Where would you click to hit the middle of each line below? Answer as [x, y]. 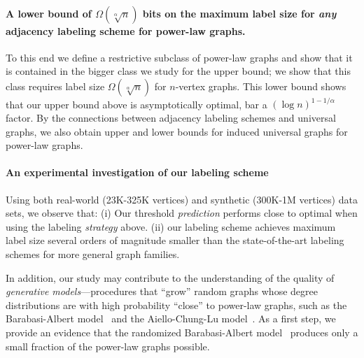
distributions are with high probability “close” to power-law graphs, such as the [176, 305]
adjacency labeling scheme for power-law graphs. [126, 30]
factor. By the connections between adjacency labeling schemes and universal [171, 118]
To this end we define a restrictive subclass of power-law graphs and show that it [179, 57]
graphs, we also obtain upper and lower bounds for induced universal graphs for [177, 131]
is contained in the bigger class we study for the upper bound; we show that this [178, 71]
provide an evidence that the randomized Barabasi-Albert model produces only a [182, 332]
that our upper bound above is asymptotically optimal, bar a [136, 104]
